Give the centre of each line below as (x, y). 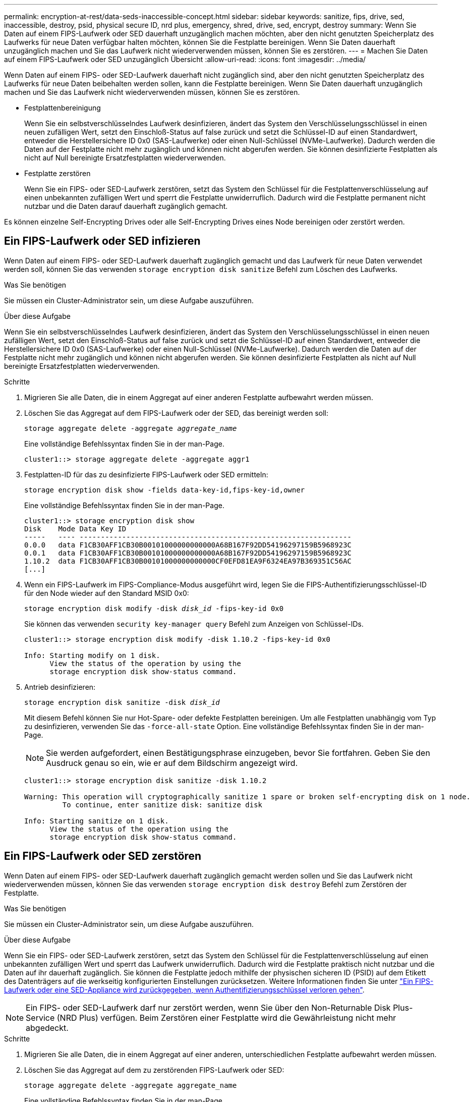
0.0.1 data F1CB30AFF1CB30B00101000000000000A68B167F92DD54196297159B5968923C (188, 553)
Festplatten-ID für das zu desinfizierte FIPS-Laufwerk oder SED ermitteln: (146, 474)
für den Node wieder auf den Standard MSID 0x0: (107, 593)
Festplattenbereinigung (63, 108)
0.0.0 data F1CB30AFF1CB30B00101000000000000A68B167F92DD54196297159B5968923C (188, 545)
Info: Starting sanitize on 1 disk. (97, 821)
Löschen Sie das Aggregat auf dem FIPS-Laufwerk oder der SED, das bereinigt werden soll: (176, 413)
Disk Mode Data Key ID (75, 529)
